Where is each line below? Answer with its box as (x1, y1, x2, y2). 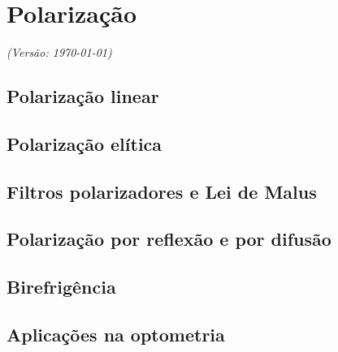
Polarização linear (6, 84, 159, 109)
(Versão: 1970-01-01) (6, 44, 112, 61)
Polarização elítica (6, 131, 162, 156)
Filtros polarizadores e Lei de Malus (6, 178, 317, 204)
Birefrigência (6, 274, 116, 299)
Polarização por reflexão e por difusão (6, 226, 331, 251)
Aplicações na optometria (6, 322, 225, 347)
